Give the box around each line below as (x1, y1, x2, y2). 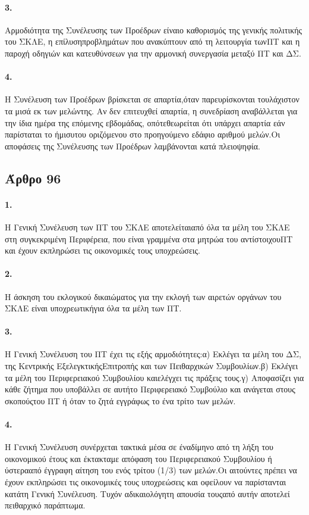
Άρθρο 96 (5, 168, 61, 187)
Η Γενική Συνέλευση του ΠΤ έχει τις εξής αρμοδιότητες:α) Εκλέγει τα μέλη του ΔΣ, (5, 348, 302, 360)
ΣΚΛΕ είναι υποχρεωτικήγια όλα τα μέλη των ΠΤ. (5, 302, 182, 314)
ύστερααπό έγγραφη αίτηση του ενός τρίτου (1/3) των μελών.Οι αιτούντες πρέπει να (5, 464, 297, 476)
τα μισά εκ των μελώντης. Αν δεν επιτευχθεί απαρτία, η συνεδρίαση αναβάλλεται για (5, 104, 298, 117)
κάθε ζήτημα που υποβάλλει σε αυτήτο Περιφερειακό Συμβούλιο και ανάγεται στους (5, 383, 295, 395)
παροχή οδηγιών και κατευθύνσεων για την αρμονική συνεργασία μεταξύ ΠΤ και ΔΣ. (5, 46, 301, 59)
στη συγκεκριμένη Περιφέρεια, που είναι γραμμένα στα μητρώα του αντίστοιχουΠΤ (5, 232, 293, 245)
